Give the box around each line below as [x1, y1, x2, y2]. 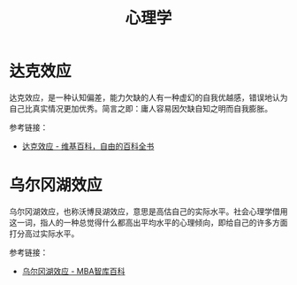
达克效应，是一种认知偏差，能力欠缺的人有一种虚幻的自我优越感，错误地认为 [9, 92, 288, 103]
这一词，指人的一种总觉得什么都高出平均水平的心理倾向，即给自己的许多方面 [9, 217, 288, 227]
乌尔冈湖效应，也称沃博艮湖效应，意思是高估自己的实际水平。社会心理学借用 [9, 205, 288, 217]
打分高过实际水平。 [9, 227, 80, 239]
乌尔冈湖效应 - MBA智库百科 [21, 266, 126, 276]
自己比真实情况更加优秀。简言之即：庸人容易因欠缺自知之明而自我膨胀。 [9, 103, 272, 113]
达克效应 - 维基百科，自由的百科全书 [21, 141, 155, 151]
